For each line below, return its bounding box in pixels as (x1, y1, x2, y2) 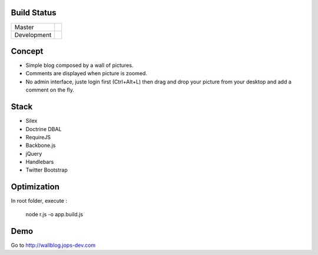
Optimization (11, 182, 60, 192)
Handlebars (25, 159, 54, 166)
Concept (11, 46, 44, 56)
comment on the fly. (25, 86, 75, 93)
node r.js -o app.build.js (25, 210, 84, 217)
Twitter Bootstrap (25, 166, 68, 173)
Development (14, 31, 52, 39)
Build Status (11, 8, 57, 18)
